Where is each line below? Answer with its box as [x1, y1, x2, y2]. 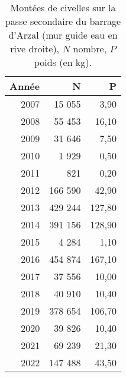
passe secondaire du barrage [5, 14, 121, 28]
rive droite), [10, 42, 60, 55]
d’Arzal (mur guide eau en [8, 28, 118, 42]
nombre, [73, 42, 107, 55]
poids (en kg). [34, 55, 92, 69]
